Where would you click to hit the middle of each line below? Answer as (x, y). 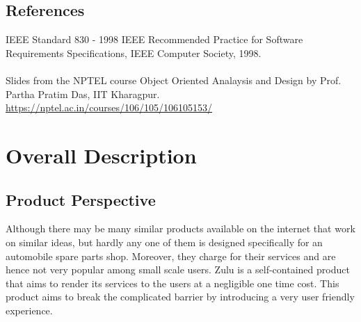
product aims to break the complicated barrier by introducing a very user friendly (180, 297)
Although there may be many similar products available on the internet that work (180, 228)
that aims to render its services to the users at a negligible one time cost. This (173, 283)
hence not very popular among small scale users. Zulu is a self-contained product (178, 269)
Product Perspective (81, 199)
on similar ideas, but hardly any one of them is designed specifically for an (164, 242)
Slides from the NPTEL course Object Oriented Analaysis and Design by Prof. (174, 80)
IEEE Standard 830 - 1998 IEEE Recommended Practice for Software (154, 39)
